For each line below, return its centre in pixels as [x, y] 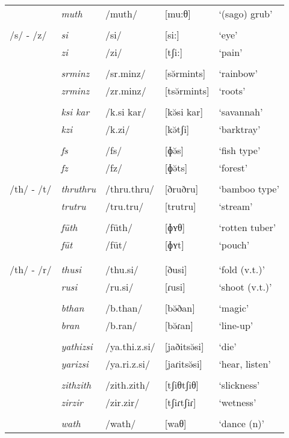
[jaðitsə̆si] [184, 346]
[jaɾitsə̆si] [183, 364]
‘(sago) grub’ [246, 14]
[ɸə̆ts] [176, 168]
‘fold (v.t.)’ [242, 269]
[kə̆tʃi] [177, 129]
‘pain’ [231, 52]
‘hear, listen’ [245, 364]
